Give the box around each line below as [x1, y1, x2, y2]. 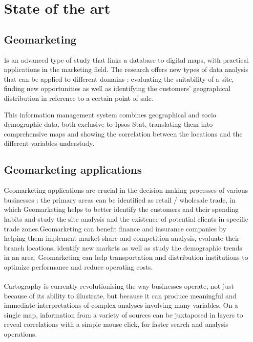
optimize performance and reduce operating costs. [4, 261, 153, 272]
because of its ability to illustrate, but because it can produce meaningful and [4, 290, 237, 300]
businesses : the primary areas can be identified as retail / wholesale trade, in [4, 194, 235, 205]
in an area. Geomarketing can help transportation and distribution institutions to [4, 252, 248, 262]
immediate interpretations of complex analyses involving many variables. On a [4, 300, 238, 310]
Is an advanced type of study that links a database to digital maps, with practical [4, 54, 249, 65]
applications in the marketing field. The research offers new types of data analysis [4, 64, 249, 74]
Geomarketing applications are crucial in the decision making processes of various [4, 185, 248, 195]
